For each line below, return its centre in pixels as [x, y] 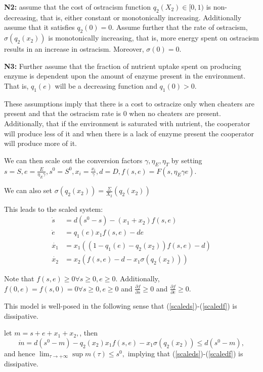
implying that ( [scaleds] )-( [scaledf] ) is [185, 353]
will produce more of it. [40, 143]
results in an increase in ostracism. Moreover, [74, 49]
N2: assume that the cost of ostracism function [77, 7]
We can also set [28, 190]
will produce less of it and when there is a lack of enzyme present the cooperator [129, 133]
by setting [187, 160]
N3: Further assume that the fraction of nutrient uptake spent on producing [123, 66]
